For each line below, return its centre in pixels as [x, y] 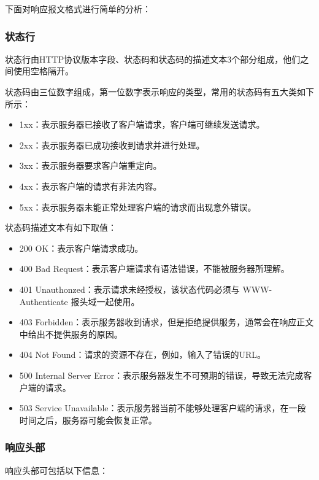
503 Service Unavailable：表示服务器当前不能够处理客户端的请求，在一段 [163, 408]
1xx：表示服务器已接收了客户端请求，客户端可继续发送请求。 [142, 124]
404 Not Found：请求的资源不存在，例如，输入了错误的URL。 [142, 354]
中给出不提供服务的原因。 [71, 334]
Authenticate [44, 301]
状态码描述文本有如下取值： [61, 227]
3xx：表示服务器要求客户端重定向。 [90, 165]
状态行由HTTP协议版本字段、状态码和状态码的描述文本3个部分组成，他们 [153, 59]
